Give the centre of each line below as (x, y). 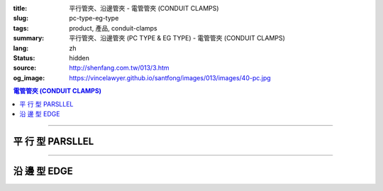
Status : (24, 58)
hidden (79, 58)
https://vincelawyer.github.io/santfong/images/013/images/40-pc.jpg (170, 77)
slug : (21, 18)
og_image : (29, 77)
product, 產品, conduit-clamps (113, 28)
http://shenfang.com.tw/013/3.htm (119, 68)
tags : (21, 28)
